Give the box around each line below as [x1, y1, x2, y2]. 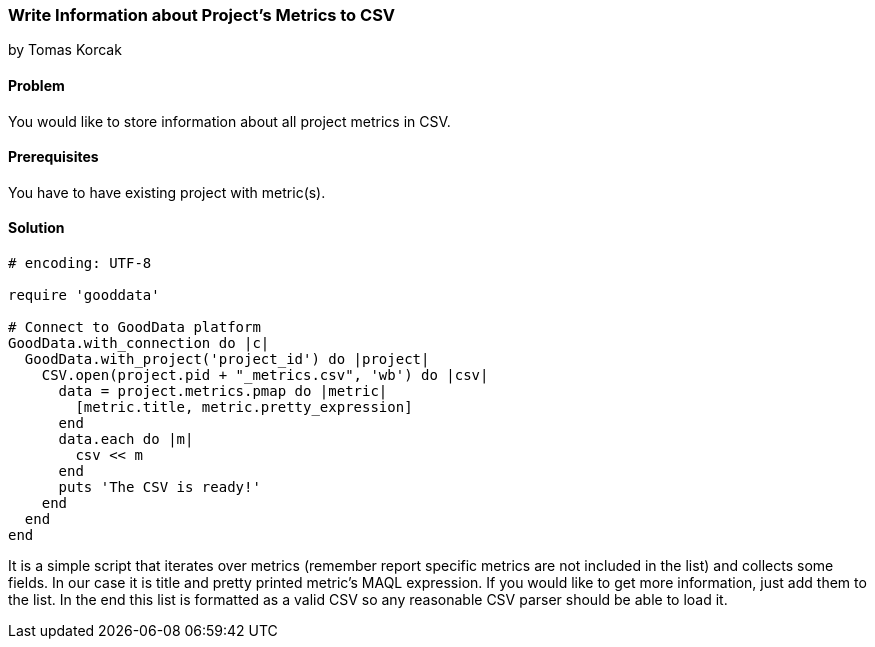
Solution [8, 219, 65, 237]
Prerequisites [8, 148, 99, 166]
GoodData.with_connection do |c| [8, 335, 270, 352]
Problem [8, 76, 65, 94]
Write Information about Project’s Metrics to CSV [8, 5, 396, 25]
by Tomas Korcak [8, 41, 122, 59]
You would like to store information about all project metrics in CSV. [8, 112, 451, 130]
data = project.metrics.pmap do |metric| [58, 383, 388, 400]
